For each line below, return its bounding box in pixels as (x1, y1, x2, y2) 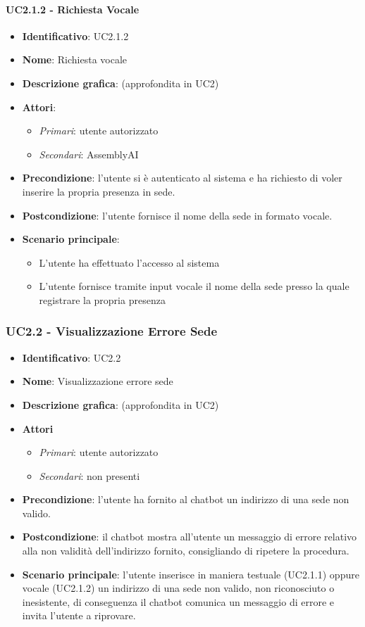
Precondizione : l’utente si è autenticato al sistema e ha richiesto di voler (22, 170, 342, 185)
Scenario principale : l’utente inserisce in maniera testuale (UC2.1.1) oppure (22, 566, 359, 581)
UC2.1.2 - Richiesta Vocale (6, 1, 140, 16)
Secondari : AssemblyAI (39, 146, 139, 161)
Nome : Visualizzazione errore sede (22, 374, 173, 388)
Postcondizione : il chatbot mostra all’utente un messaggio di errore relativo (22, 529, 357, 544)
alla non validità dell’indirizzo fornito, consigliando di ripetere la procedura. (22, 543, 349, 558)
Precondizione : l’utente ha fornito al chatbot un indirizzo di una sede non (22, 492, 349, 507)
